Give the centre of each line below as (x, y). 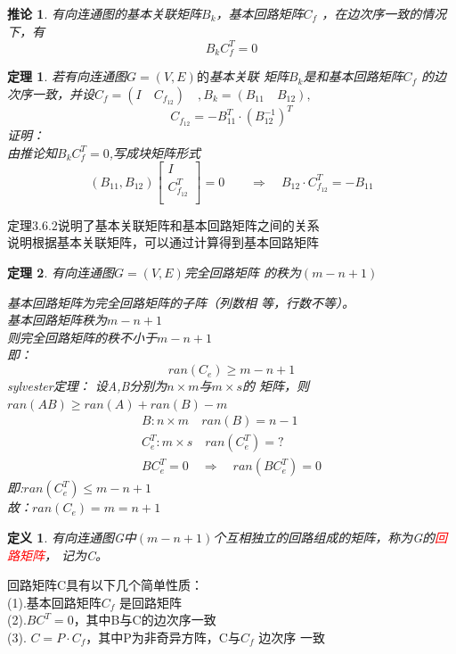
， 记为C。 (77, 555)
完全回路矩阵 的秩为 (242, 273)
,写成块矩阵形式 (155, 152)
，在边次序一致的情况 (384, 13)
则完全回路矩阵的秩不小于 (82, 337)
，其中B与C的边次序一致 (145, 620)
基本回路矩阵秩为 (57, 320)
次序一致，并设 (51, 93)
